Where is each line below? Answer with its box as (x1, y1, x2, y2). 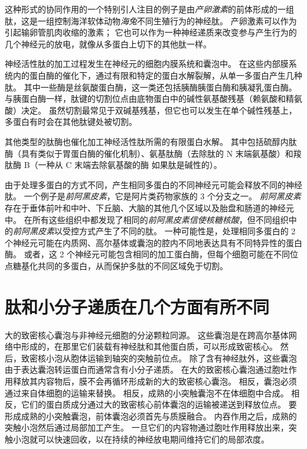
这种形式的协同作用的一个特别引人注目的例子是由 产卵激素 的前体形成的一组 (5, 3, 294, 15)
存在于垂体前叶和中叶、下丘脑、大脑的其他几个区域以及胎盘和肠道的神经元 (5, 201, 294, 214)
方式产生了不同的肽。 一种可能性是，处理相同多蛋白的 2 (79, 225, 296, 237)
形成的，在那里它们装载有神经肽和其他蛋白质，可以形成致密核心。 (21, 340, 277, 353)
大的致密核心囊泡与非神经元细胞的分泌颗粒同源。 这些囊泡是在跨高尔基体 (5, 328, 289, 341)
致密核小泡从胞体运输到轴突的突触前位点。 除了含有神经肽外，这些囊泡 (21, 351, 297, 364)
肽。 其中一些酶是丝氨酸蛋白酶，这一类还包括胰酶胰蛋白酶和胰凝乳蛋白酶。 (5, 80, 297, 93)
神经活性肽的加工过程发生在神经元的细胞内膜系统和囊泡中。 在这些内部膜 (5, 57, 289, 70)
